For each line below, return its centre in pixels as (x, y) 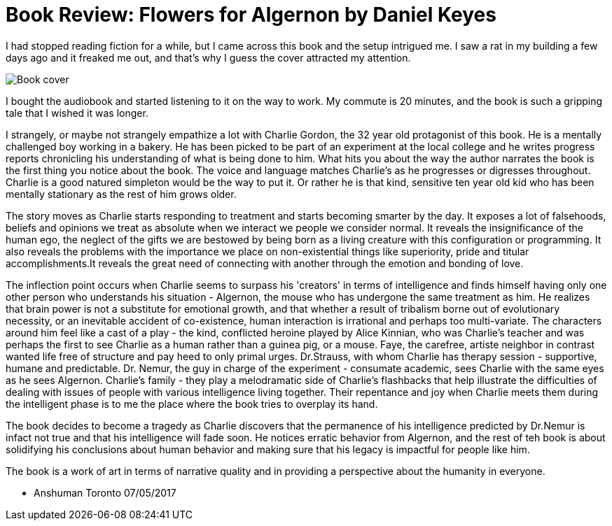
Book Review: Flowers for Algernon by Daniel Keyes (251, 15)
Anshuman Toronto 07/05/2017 (105, 492)
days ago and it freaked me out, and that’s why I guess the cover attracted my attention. (208, 57)
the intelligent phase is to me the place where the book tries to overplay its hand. (192, 404)
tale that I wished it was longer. (77, 113)
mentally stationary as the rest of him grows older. (121, 194)
